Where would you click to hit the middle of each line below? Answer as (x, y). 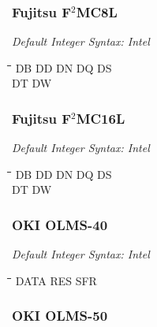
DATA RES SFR (56, 280)
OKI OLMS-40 (60, 224)
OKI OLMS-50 (60, 316)
